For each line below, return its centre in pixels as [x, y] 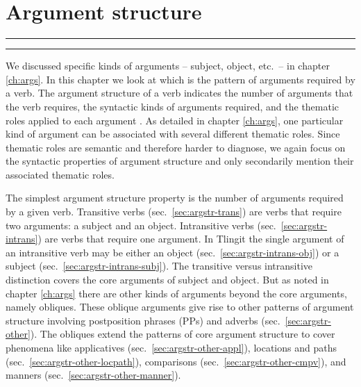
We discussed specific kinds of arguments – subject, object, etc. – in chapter [168, 66]
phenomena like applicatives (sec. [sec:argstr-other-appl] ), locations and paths [171, 347]
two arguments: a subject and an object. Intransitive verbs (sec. [141, 225]
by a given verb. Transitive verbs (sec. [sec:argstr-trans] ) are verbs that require [174, 212]
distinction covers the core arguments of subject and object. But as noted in [167, 280]
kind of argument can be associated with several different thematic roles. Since [173, 134]
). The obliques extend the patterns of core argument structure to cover [183, 334]
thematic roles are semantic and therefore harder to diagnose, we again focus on [176, 147]
